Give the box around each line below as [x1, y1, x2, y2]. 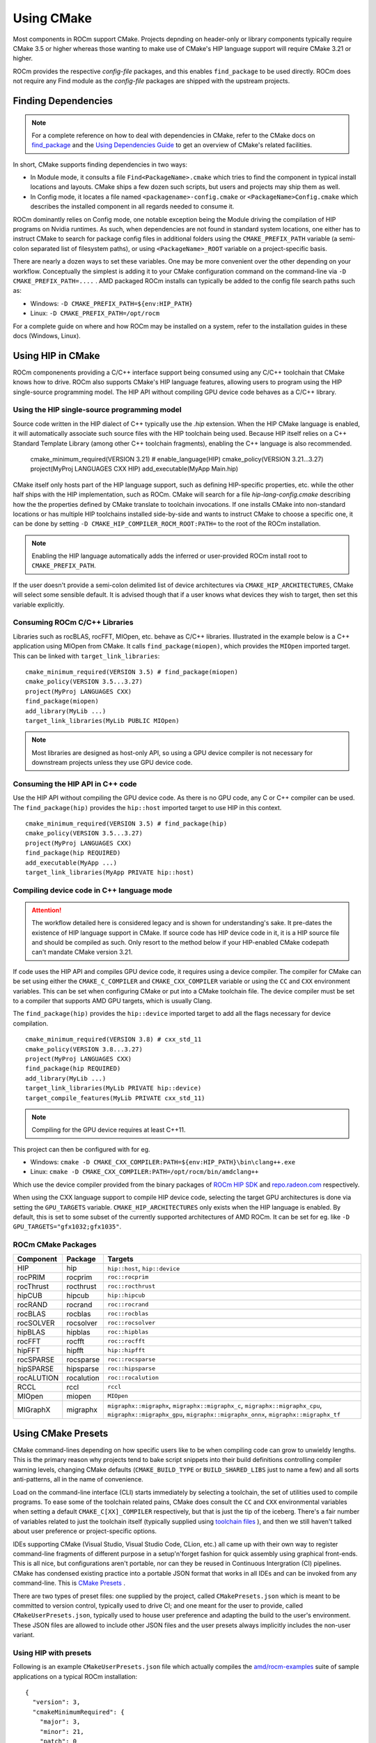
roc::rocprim [107, 1273, 149, 1281]
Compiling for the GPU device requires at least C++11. [31, 1126, 186, 1134]
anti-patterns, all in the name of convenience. [13, 1475, 144, 1484]
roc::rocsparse [107, 1356, 156, 1363]
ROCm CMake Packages [13, 1240, 97, 1249]
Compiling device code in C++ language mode [13, 885, 173, 895]
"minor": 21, [39, 1728, 84, 1735]
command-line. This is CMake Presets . [13, 1579, 125, 1588]
